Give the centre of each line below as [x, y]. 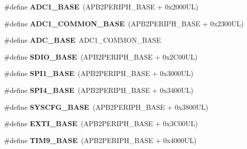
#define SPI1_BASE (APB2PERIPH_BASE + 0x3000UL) [99, 73]
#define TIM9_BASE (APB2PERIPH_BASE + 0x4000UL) [100, 140]
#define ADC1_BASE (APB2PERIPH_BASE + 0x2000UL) [101, 6]
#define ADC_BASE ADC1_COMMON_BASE [82, 40]
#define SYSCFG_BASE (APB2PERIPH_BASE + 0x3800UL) [106, 107]
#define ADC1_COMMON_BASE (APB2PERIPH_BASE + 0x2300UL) [124, 23]
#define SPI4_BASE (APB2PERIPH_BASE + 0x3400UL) [99, 90]
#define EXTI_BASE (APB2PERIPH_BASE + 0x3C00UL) [101, 123]
